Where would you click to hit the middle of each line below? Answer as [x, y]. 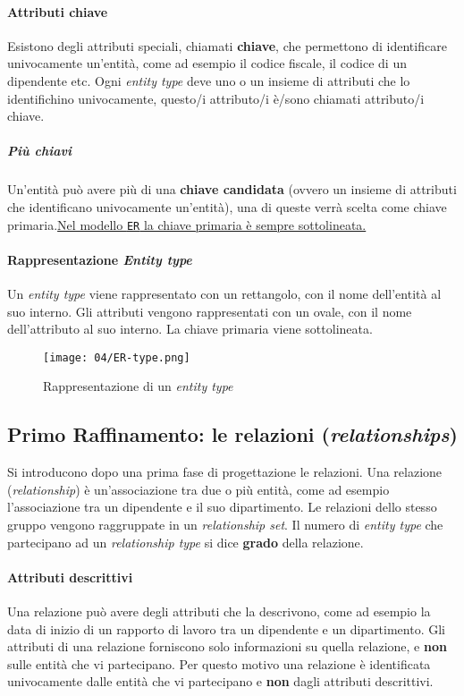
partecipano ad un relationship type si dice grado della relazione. [186, 542]
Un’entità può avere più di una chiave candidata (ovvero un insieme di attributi [232, 189]
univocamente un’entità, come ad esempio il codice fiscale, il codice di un [207, 63]
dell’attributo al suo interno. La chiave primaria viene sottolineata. [190, 329]
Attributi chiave [58, 11]
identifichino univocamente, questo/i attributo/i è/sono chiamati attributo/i [216, 98]
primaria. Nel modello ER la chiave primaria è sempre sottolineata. [187, 224]
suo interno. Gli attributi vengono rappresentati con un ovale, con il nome [210, 311]
